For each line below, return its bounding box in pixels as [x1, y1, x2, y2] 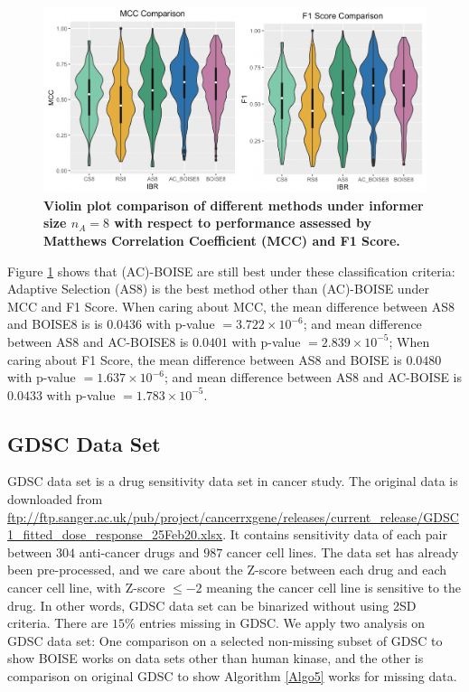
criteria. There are [7, 613, 108, 632]
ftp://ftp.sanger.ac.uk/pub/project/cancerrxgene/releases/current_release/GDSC [7, 507, 459, 526]
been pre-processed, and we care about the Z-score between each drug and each [7, 560, 447, 579]
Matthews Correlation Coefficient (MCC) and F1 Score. [43, 230, 400, 249]
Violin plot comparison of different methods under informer [43, 195, 424, 214]
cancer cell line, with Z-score [7, 578, 165, 597]
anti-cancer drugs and [79, 542, 200, 561]
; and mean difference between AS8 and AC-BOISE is [164, 368, 463, 387]
